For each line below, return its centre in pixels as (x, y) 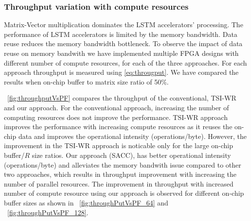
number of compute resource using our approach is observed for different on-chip (124, 193)
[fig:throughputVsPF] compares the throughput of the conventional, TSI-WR (122, 98)
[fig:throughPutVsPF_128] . (48, 212)
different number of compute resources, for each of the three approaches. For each (125, 62)
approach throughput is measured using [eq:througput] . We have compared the (121, 72)
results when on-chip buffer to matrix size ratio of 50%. (86, 81)
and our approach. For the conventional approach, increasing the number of (117, 107)
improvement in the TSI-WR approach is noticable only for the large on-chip (118, 145)
